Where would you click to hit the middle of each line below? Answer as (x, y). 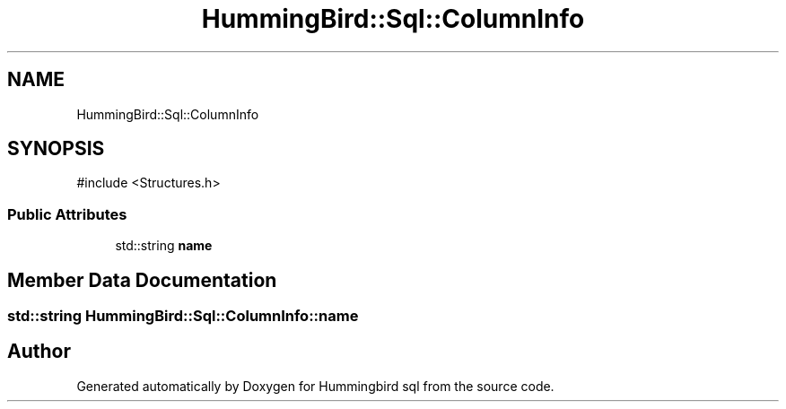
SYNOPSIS (56, 149)
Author (39, 352)
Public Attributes (67, 214)
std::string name (164, 246)
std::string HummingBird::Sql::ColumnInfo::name (183, 316)
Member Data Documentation (142, 280)
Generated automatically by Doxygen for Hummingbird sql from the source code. (315, 386)
